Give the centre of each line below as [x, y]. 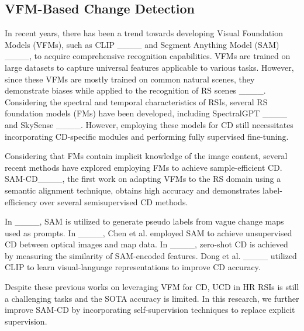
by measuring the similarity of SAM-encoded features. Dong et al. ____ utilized [151, 255]
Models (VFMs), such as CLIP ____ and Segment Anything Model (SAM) [142, 44]
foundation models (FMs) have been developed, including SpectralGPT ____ [146, 113]
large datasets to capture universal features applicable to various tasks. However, [149, 67]
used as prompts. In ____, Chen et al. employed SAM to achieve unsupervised [148, 232]
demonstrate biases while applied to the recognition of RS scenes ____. [135, 90]
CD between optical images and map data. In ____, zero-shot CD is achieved [146, 244]
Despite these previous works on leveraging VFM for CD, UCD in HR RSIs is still [152, 287]
